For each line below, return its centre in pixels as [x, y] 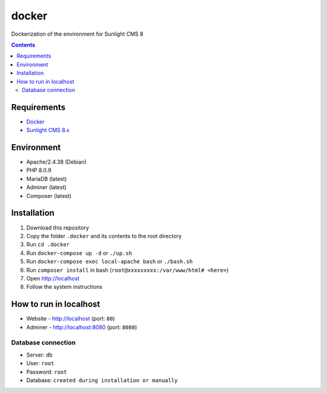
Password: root [47, 372]
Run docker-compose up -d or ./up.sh [79, 253]
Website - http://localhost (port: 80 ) [71, 319]
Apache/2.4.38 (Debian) [57, 162]
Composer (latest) [49, 196]
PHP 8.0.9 [39, 170]
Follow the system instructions [64, 287]
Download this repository [58, 228]
